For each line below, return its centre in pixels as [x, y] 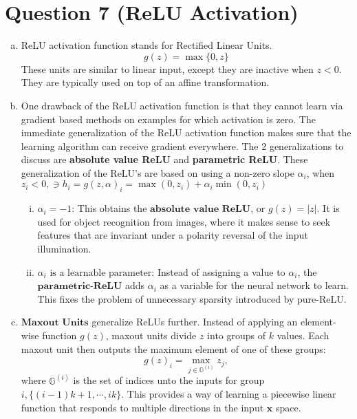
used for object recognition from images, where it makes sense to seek [184, 221]
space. [288, 407]
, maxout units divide [151, 335]
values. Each [303, 335]
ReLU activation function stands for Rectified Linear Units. [147, 45]
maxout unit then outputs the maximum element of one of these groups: [173, 348]
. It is [328, 208]
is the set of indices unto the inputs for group [169, 380]
